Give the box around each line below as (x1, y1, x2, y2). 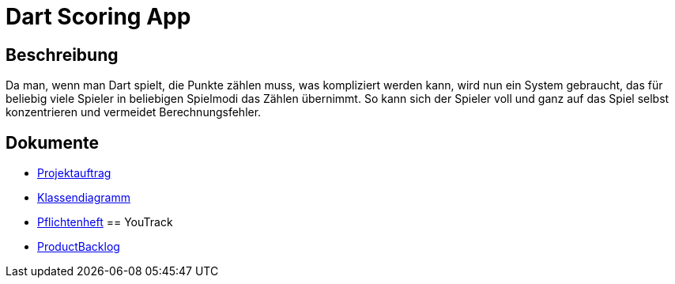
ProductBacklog (37, 240, 120, 254)
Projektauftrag (37, 166, 111, 180)
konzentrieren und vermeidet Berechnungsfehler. (6, 105, 262, 119)
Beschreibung (6, 44, 119, 65)
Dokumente (6, 132, 100, 153)
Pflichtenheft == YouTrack (37, 215, 173, 229)
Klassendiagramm (37, 191, 130, 205)
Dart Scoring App (6, 3, 191, 30)
